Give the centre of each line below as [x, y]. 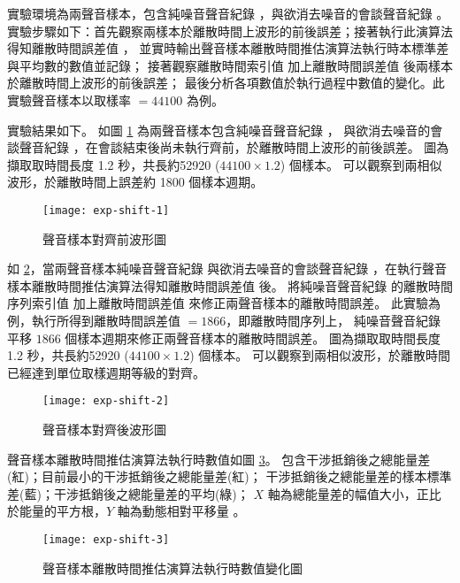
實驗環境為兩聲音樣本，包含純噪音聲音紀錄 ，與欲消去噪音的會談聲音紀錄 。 [228, 13]
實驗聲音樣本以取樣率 [69, 100]
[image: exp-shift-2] [106, 401]
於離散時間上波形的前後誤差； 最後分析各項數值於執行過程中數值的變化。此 [226, 83]
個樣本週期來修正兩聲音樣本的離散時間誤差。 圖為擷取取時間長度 [253, 338]
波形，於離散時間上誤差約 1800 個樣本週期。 [135, 182]
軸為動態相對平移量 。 [181, 511]
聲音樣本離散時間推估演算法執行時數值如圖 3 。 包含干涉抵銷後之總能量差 [219, 459]
